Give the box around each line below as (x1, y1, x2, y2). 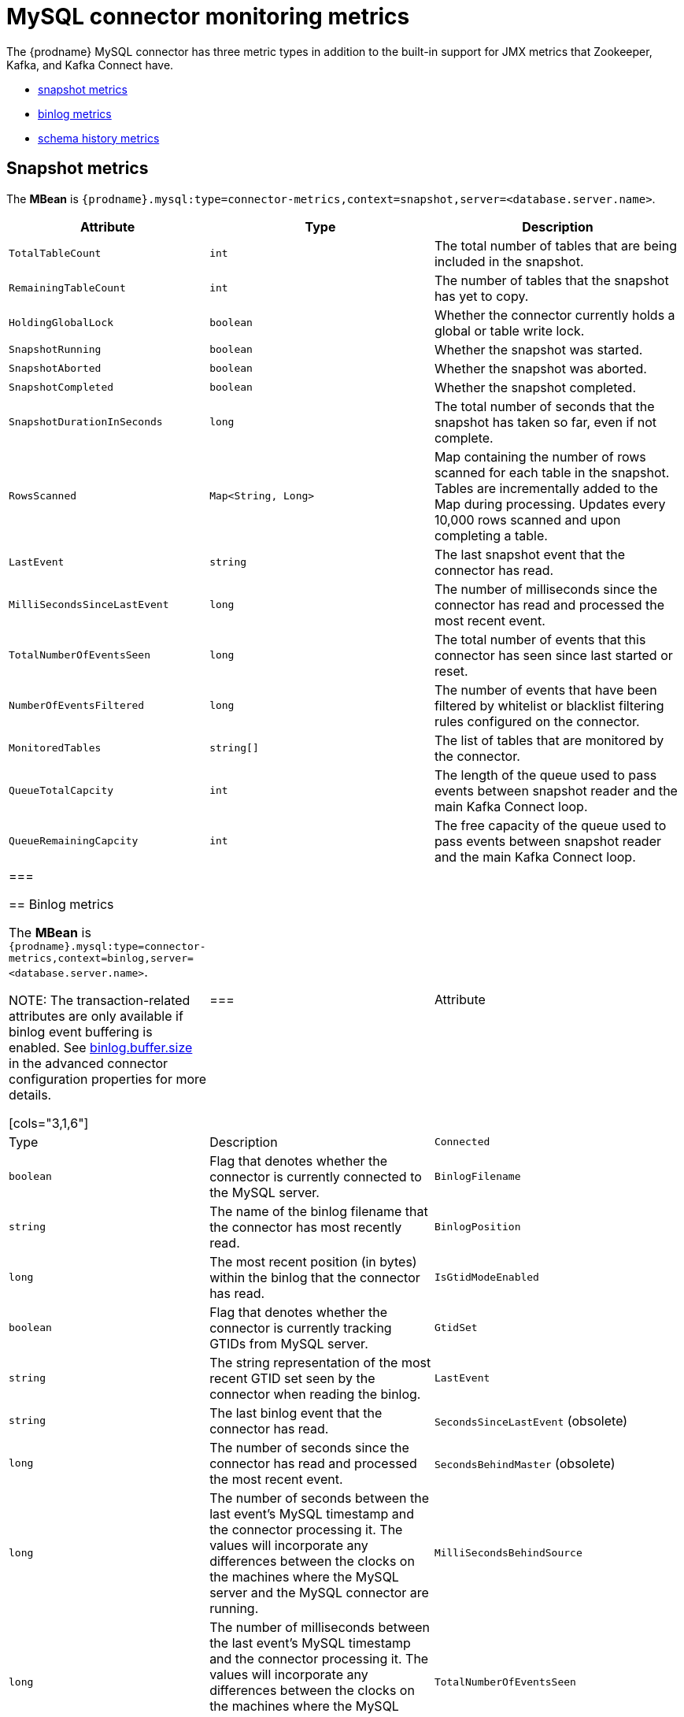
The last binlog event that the (209, 1404, 383, 1421)
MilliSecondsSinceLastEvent (9, 599, 169, 611)
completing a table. (434, 527, 548, 543)
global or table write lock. (434, 322, 585, 339)
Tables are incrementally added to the (434, 480, 658, 496)
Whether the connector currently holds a (434, 306, 675, 323)
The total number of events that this (434, 631, 646, 647)
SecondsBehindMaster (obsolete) (434, 1455, 616, 1471)
